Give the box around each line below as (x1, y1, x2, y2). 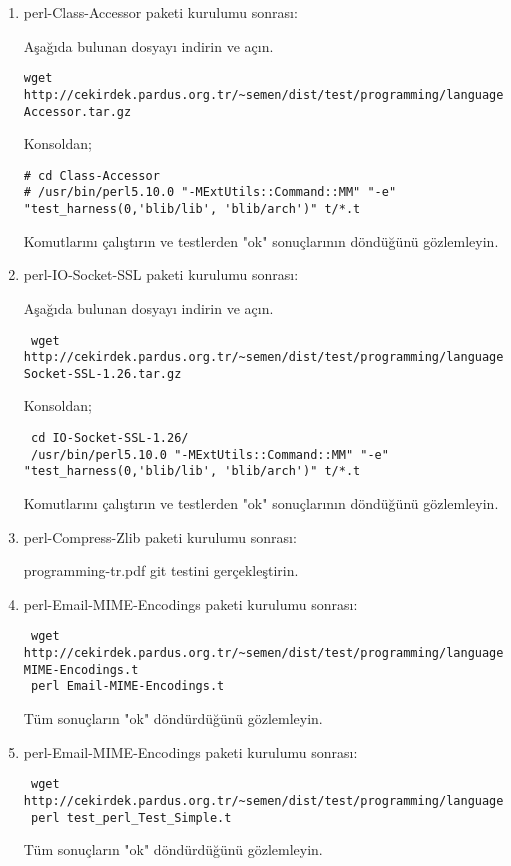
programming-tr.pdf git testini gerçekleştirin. (23, 560, 299, 581)
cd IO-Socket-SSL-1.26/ (30, 431, 189, 446)
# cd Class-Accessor (23, 168, 160, 183)
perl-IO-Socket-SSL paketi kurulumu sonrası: (23, 264, 299, 285)
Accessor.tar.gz (23, 104, 132, 119)
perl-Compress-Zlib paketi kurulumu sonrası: (23, 526, 297, 547)
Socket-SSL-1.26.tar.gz (23, 366, 182, 381)
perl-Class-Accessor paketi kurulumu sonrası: (23, 2, 298, 22)
